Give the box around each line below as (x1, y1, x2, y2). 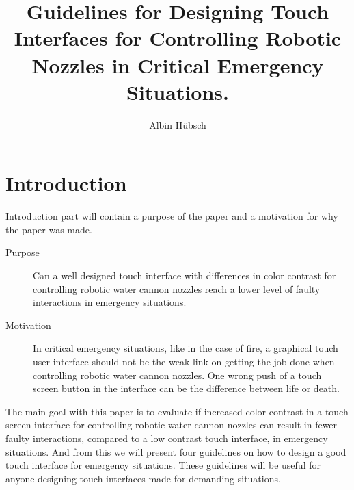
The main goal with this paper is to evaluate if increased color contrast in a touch (5, 404, 349, 418)
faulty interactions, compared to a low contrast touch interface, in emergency (5, 430, 328, 445)
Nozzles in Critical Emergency (31, 51, 324, 79)
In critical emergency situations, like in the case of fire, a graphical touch (33, 341, 338, 355)
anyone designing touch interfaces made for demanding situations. (5, 471, 281, 485)
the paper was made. (5, 222, 92, 236)
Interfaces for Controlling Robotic (14, 24, 342, 52)
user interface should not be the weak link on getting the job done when (33, 354, 335, 368)
